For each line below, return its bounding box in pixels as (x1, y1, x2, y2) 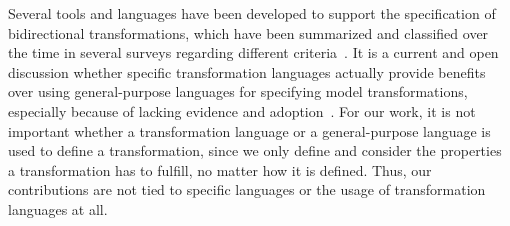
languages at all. (8, 198, 108, 219)
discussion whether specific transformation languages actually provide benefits (8, 61, 486, 82)
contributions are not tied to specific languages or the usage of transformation (8, 179, 486, 200)
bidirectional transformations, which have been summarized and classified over (8, 22, 489, 43)
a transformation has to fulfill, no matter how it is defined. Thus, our (8, 159, 432, 180)
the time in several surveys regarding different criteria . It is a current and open (8, 42, 499, 63)
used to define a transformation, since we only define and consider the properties (8, 140, 502, 161)
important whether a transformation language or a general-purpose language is (8, 120, 491, 141)
